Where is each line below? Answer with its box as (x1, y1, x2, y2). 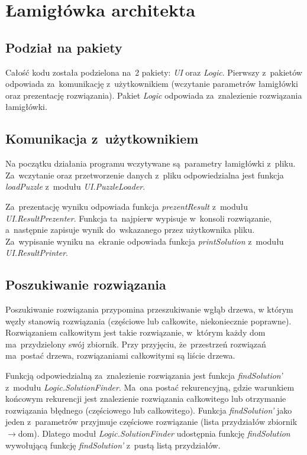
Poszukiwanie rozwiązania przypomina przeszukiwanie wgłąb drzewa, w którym (5, 303, 293, 316)
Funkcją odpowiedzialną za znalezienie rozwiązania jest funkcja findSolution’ (5, 369, 283, 382)
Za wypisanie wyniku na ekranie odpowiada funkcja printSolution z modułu (5, 235, 284, 247)
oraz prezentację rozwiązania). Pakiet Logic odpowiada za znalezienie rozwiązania (5, 89, 302, 101)
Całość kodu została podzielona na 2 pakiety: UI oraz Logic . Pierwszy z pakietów (5, 66, 302, 78)
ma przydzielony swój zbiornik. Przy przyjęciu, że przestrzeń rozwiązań (5, 337, 266, 350)
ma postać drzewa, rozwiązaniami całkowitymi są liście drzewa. (5, 349, 235, 362)
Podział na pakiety (5, 38, 122, 56)
